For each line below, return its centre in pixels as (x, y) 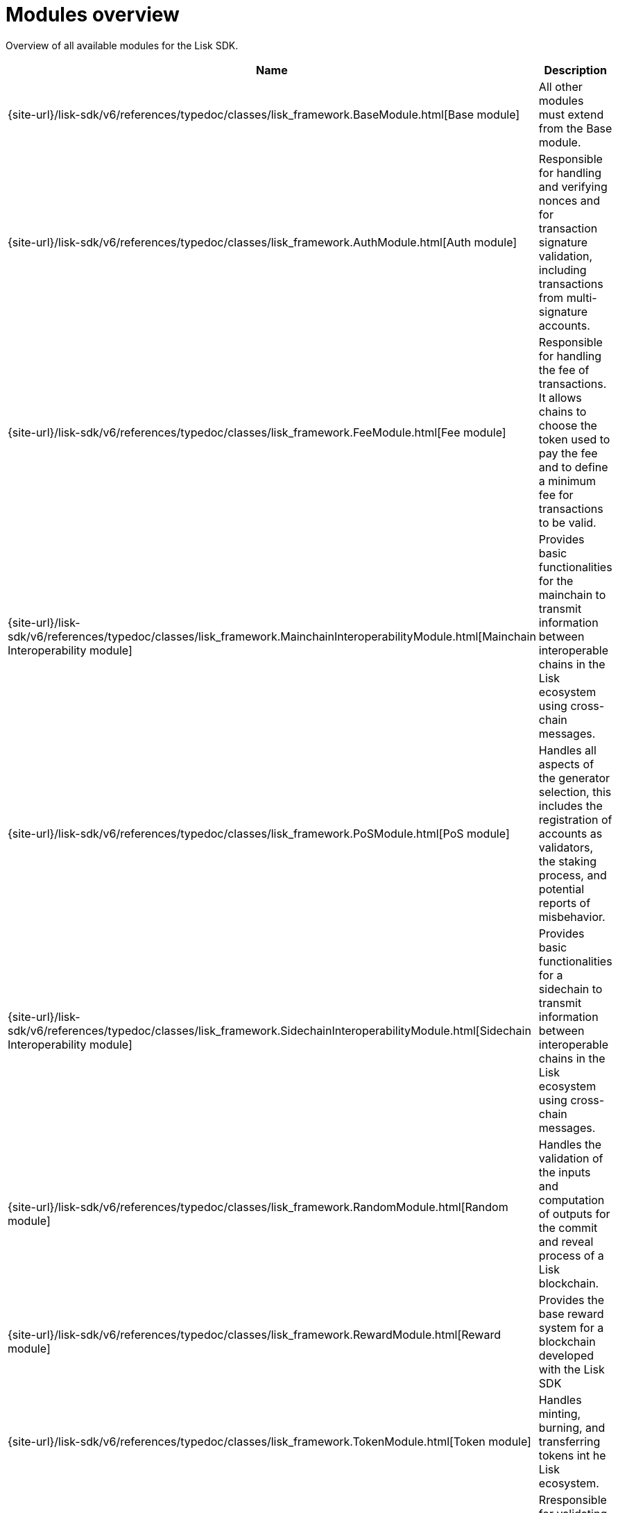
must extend (571, 114)
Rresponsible (573, 1499)
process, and (573, 875)
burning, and (572, 1427)
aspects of (566, 764)
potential (561, 889)
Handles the (570, 1144)
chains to (563, 411)
